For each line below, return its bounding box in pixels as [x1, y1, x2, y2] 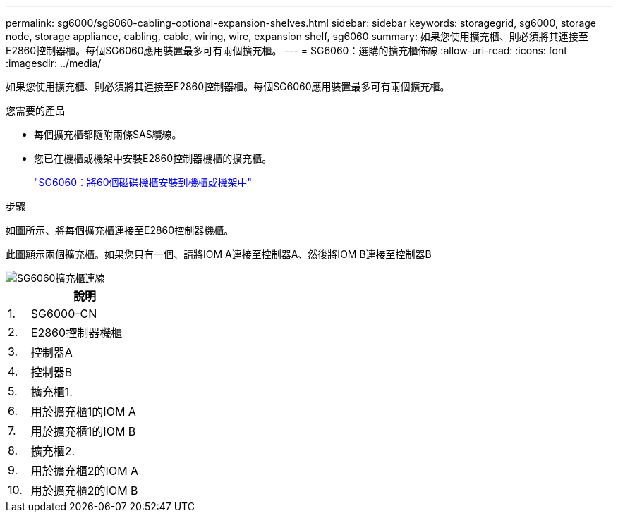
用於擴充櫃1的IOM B [30, 424, 136, 438]
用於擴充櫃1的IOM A [30, 405, 136, 419]
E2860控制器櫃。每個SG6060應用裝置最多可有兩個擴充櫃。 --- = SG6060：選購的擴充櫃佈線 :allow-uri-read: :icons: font [6, 44, 567, 56]
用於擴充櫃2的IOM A [30, 464, 139, 478]
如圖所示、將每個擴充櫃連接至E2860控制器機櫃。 [6, 224, 234, 236]
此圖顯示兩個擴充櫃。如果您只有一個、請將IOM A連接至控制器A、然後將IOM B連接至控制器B [6, 248, 432, 260]
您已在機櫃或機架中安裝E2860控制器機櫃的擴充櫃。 [34, 152, 272, 164]
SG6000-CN [30, 307, 97, 321]
